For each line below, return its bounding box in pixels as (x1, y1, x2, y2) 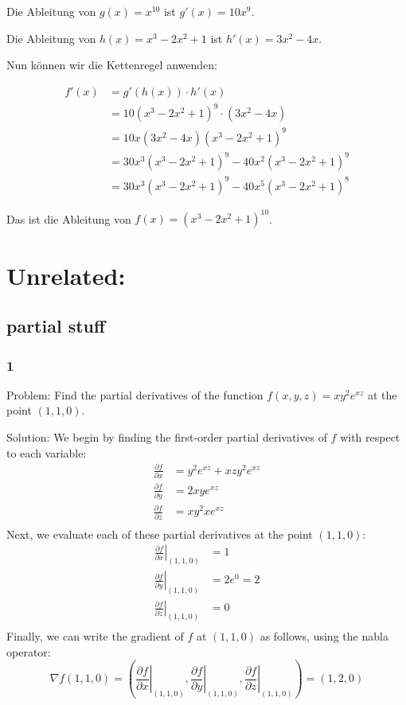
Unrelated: (6, 259, 126, 291)
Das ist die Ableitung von (6, 210, 131, 227)
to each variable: (6, 444, 87, 461)
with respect (340, 429, 400, 445)
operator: (6, 643, 51, 660)
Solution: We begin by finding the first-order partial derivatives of (6, 429, 327, 445)
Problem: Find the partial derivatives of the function (6, 386, 264, 403)
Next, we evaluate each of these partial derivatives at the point (6, 525, 313, 542)
